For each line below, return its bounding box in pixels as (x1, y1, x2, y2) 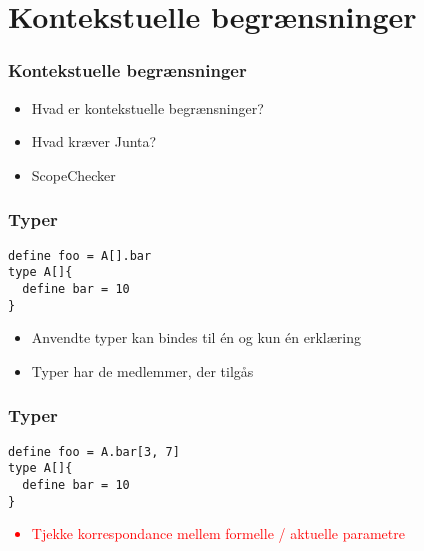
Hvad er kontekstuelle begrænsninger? (31, 97, 264, 118)
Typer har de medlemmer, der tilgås (31, 360, 254, 381)
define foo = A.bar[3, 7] (8, 444, 180, 459)
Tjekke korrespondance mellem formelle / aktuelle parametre (31, 523, 405, 544)
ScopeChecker (31, 164, 116, 185)
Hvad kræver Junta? (31, 131, 157, 152)
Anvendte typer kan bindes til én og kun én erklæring (31, 327, 362, 348)
